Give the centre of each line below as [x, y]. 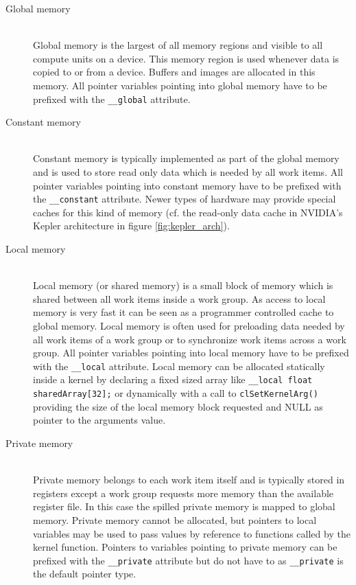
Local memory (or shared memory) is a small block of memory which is [183, 285]
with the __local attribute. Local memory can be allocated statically [179, 366]
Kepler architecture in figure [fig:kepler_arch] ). [131, 226]
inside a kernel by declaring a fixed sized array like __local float [173, 379]
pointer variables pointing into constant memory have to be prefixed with [187, 185]
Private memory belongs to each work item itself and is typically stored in [189, 480]
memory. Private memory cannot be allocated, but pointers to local [175, 519]
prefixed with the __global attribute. [112, 99]
